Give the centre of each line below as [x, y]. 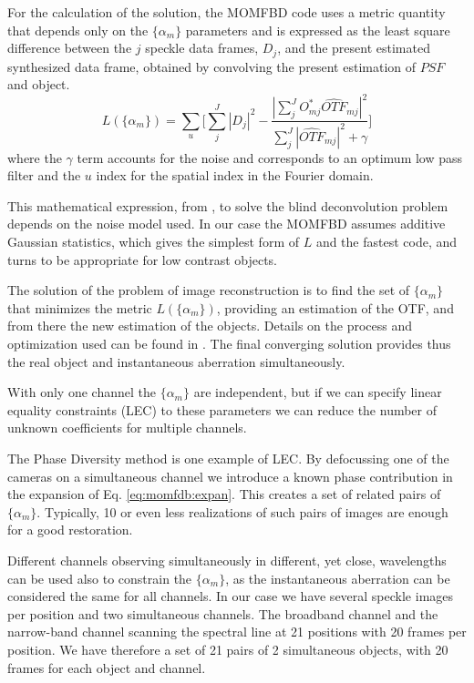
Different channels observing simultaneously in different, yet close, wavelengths [227, 560]
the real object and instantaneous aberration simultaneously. [176, 361]
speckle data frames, [202, 48]
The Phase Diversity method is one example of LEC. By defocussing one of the [228, 459]
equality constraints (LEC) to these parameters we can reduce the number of [222, 409]
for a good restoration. [70, 530]
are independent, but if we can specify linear [318, 392]
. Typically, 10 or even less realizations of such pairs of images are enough [242, 511]
